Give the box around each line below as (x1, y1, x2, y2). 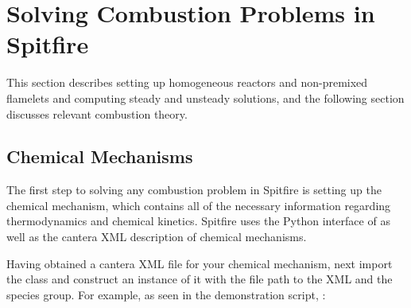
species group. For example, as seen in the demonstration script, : (6, 286, 326, 302)
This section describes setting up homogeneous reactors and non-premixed (6, 74, 368, 91)
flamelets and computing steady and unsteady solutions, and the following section (6, 89, 405, 106)
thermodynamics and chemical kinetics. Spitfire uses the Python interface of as (6, 212, 390, 229)
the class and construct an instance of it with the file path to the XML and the (6, 271, 393, 287)
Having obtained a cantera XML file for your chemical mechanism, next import (6, 255, 393, 271)
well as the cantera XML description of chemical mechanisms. (6, 228, 307, 245)
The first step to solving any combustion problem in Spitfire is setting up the (6, 181, 382, 198)
